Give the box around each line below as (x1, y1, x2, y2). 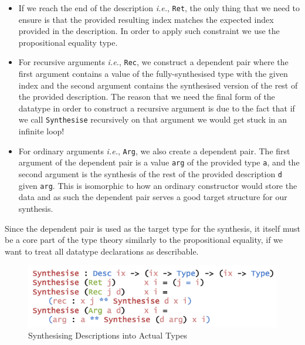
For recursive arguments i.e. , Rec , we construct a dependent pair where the (18, 56, 289, 68)
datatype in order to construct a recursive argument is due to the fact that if (18, 102, 295, 114)
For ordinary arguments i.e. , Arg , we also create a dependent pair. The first (18, 144, 290, 157)
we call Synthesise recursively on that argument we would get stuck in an (18, 113, 287, 126)
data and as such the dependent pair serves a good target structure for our (18, 191, 287, 203)
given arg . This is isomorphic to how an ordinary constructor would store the (18, 179, 297, 191)
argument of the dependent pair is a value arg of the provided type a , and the (18, 156, 300, 168)
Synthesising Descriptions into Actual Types (28, 329, 187, 341)
